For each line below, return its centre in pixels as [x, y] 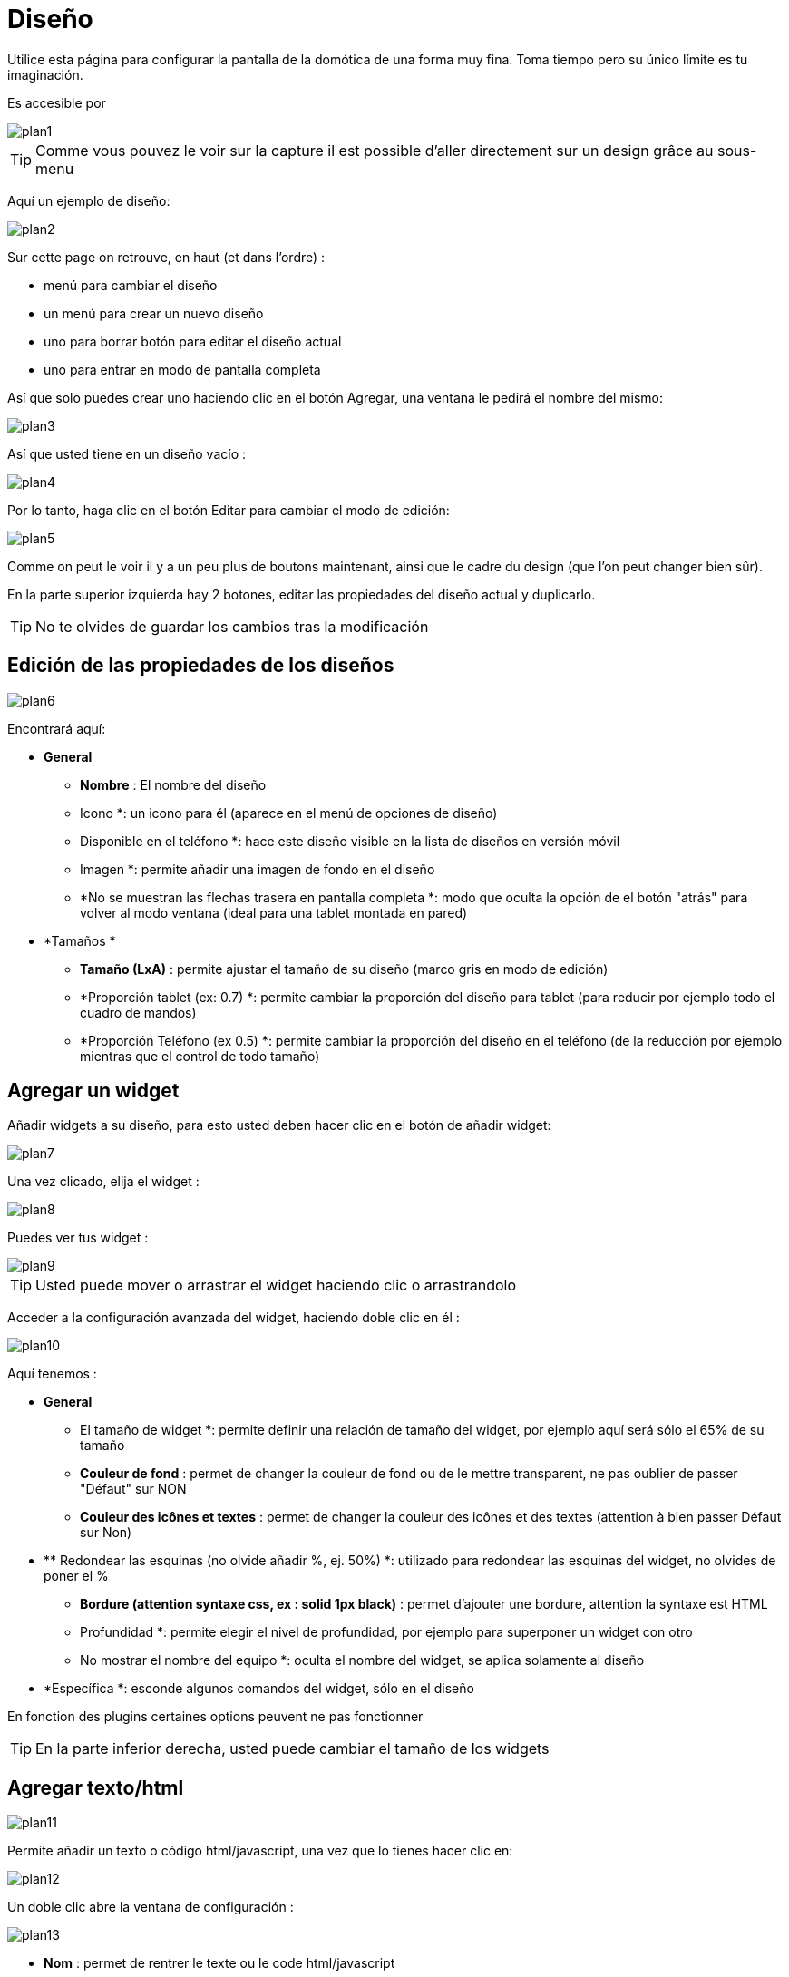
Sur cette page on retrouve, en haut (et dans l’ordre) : [166, 257]
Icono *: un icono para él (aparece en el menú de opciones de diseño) [289, 813]
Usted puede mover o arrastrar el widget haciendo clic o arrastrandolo [276, 1286]
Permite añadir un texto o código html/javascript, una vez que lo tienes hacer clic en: [260, 1851]
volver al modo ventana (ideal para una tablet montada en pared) [274, 912]
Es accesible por [57, 102]
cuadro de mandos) [138, 1012]
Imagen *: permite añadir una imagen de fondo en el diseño [258, 869]
